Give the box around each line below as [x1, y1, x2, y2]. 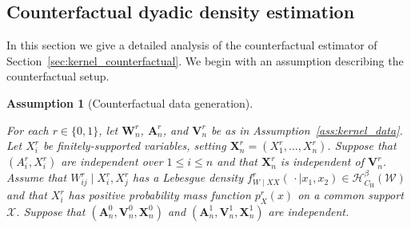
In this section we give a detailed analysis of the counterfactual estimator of [6, 37, 377, 53]
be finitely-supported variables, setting [42, 137, 226, 154]
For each [6, 121, 49, 138]
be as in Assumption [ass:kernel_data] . [211, 121, 403, 138]
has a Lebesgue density [133, 169, 244, 186]
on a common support [297, 187, 404, 202]
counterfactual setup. [6, 68, 110, 85]
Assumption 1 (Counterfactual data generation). [6, 94, 253, 111]
